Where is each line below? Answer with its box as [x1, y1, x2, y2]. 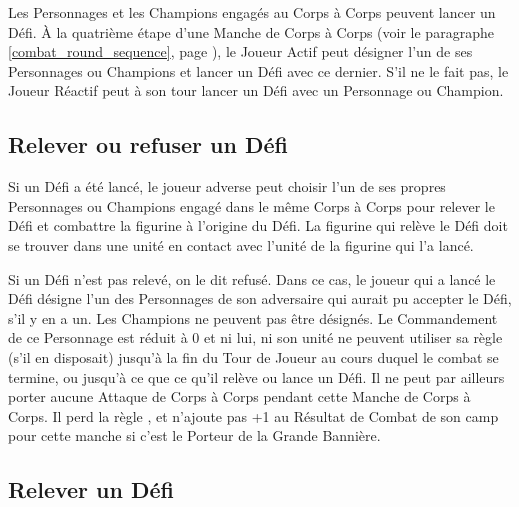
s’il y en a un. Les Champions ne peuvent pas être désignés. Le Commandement [8, 307, 498, 328]
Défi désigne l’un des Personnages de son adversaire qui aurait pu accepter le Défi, [8, 288, 512, 309]
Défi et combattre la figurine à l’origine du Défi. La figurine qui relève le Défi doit [8, 215, 508, 236]
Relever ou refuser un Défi [8, 129, 288, 160]
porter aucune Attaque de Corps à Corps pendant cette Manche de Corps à [8, 386, 471, 407]
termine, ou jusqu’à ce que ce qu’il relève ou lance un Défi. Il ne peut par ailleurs [8, 366, 505, 387]
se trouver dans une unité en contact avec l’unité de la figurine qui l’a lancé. [8, 234, 474, 255]
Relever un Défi [8, 474, 174, 505]
